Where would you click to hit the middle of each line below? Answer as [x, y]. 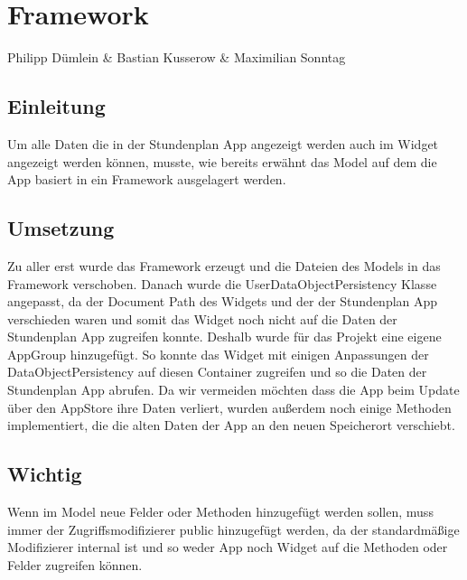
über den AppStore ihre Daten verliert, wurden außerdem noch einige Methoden [229, 407]
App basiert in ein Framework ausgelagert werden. [147, 179]
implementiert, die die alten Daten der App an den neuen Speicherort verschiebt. [231, 425]
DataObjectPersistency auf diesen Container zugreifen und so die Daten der [217, 372]
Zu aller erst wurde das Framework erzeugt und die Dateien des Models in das [224, 265]
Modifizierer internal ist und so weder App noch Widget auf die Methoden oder [228, 547]
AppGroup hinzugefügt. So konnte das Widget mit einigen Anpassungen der [218, 354]
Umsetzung [61, 228]
